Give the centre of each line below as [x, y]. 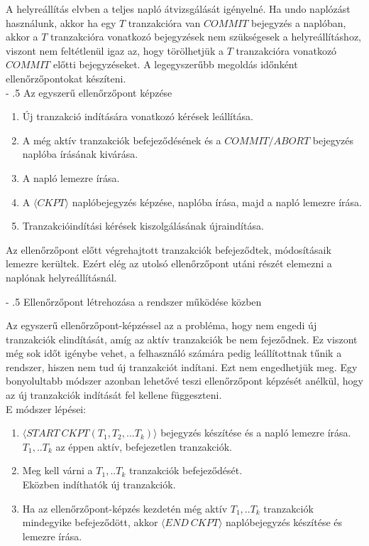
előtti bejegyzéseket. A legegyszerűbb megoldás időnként [175, 64]
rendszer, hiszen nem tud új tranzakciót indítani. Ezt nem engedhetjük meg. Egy [182, 366]
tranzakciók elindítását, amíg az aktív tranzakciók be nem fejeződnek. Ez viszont [182, 339]
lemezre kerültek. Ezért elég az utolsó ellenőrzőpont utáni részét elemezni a [169, 263]
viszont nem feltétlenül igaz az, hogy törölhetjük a [115, 50]
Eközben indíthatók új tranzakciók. [99, 485]
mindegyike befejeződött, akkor [90, 522]
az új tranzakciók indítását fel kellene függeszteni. [114, 395]
